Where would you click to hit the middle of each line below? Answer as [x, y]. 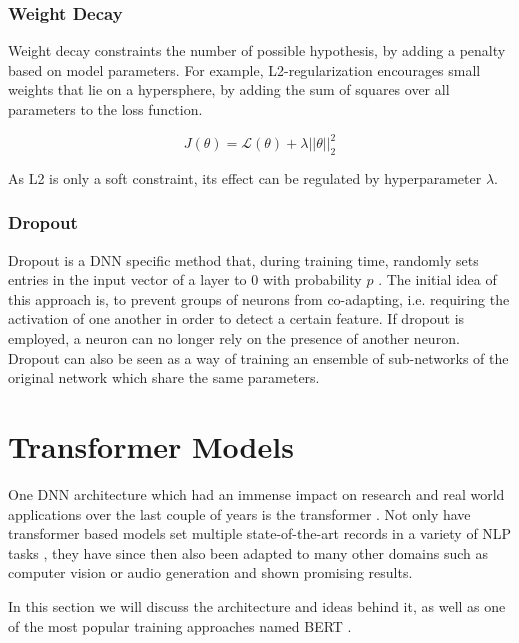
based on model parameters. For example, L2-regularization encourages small [244, 69]
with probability [312, 279]
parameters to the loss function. [105, 109]
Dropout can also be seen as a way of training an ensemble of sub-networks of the [258, 357]
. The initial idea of [437, 279]
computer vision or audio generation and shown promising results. [210, 572]
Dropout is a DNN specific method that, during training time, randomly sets [243, 259]
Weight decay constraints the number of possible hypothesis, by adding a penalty [257, 50]
